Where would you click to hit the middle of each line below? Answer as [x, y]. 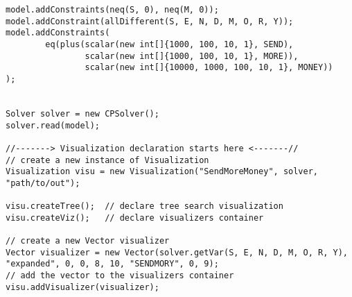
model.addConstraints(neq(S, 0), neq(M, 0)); [112, 10]
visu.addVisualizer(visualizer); [82, 287]
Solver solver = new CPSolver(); [82, 113]
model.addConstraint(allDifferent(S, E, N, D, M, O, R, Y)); [150, 21]
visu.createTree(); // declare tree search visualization [144, 206]
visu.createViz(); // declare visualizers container [135, 218]
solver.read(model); [53, 125]
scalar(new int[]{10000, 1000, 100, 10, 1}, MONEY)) [209, 68]
